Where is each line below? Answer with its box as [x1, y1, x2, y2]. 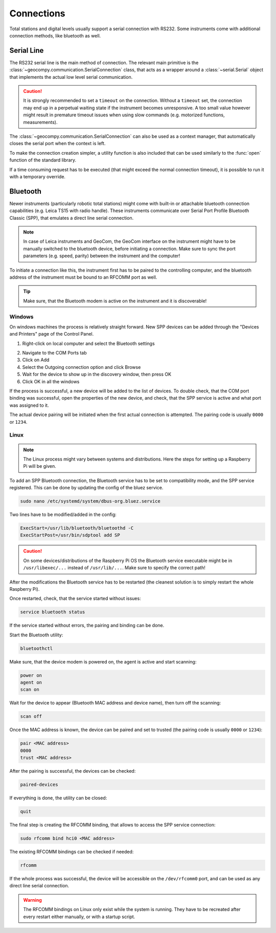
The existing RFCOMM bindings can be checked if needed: [9, 848, 134, 855]
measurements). [23, 119, 58, 125]
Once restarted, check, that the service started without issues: [9, 595, 141, 602]
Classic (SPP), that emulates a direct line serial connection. [9, 215, 134, 221]
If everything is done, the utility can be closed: [9, 795, 107, 801]
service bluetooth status [20, 609, 85, 615]
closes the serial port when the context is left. [9, 140, 106, 147]
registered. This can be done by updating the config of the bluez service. [9, 485, 164, 491]
